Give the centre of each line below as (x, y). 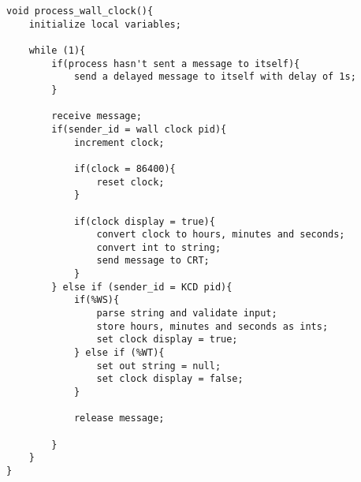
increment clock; (119, 142)
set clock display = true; (167, 340)
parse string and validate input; (187, 314)
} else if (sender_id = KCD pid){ (142, 287)
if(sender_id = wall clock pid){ (139, 129)
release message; (119, 418)
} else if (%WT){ (119, 353)
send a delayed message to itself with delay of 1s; (215, 77)
